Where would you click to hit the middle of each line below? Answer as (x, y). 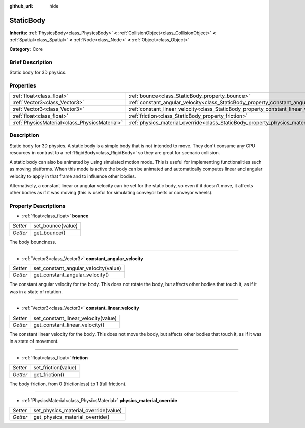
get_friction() (49, 374)
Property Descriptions (37, 206)
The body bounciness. (33, 242)
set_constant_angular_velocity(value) (77, 268)
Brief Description (31, 62)
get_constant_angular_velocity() (71, 275)
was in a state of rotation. (36, 291)
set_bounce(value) (56, 225)
